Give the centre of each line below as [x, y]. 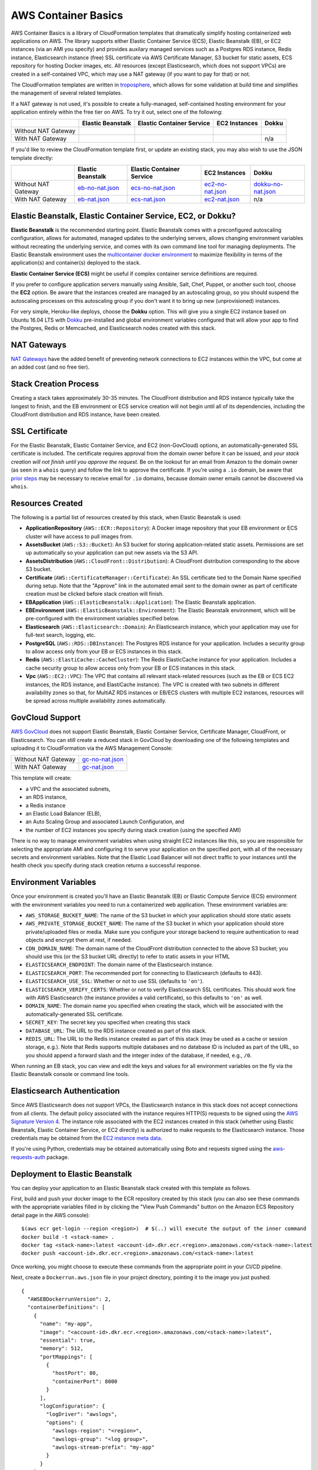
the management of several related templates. [67, 93]
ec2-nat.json [222, 199]
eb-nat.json [93, 199]
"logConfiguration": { [72, 1406]
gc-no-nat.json [103, 760]
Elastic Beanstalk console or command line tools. [70, 1074]
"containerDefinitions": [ [66, 1307]
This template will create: [41, 778]
